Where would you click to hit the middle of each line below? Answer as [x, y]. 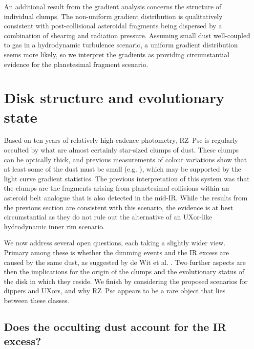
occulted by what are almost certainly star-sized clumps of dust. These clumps [121, 150]
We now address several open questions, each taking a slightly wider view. [115, 243]
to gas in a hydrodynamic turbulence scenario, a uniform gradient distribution [121, 45]
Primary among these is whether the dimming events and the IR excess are [116, 252]
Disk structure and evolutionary [114, 98]
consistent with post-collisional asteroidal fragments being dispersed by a [113, 26]
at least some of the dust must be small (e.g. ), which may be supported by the [123, 169]
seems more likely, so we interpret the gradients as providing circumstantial [117, 54]
